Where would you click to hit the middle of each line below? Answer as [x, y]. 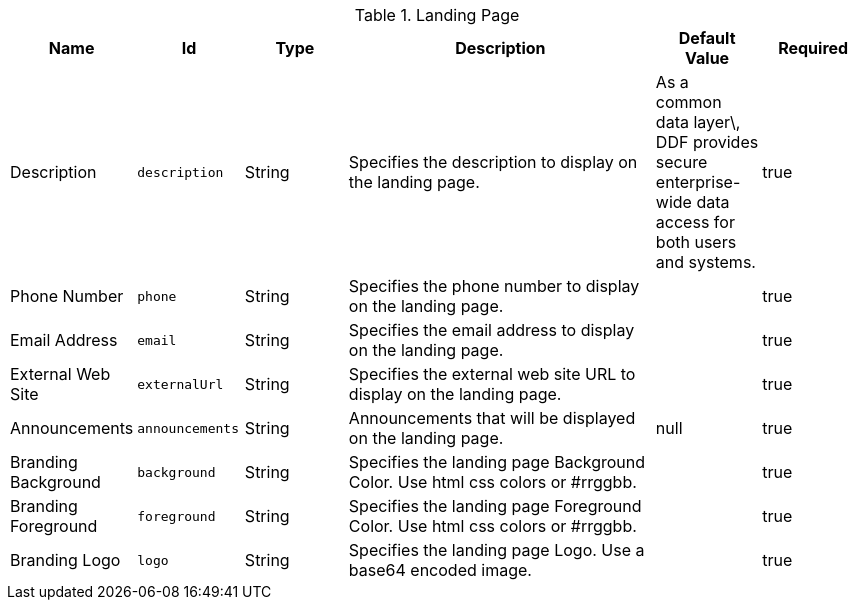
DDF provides [707, 142]
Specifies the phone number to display [494, 286]
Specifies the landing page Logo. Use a [496, 550]
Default [707, 38]
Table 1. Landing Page [437, 15]
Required [813, 48]
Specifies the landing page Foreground [495, 506]
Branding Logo [65, 560]
